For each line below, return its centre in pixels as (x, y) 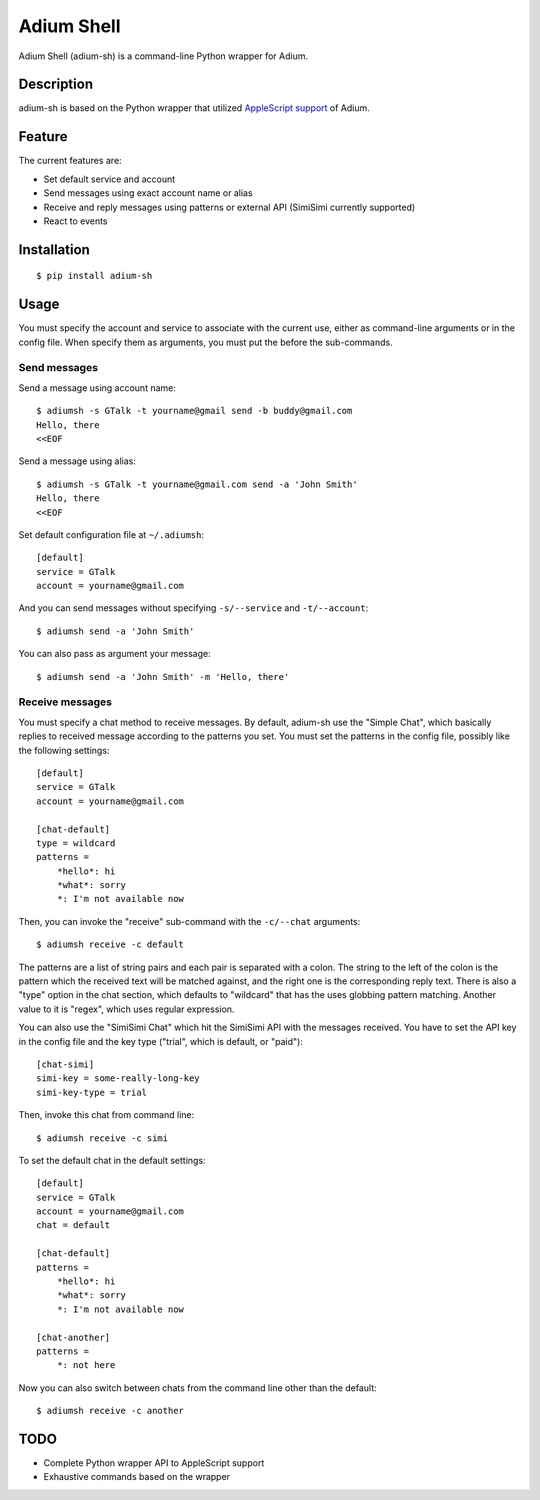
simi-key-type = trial (92, 1092)
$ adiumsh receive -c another (110, 1411)
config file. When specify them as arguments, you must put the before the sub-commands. (206, 342)
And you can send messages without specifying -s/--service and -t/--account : (193, 608)
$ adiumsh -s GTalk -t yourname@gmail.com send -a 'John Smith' (197, 484)
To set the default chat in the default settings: (112, 1160)
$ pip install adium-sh (94, 276)
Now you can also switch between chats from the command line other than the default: (197, 1387)
